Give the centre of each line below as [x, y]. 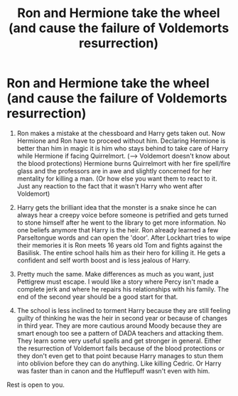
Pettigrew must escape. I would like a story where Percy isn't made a [118, 282]
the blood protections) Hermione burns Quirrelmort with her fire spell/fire [124, 163]
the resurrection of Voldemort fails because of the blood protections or [120, 348]
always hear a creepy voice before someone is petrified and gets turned [123, 215]
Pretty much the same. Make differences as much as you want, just [115, 274]
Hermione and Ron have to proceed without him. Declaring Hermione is [121, 141]
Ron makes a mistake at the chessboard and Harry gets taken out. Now [121, 133]
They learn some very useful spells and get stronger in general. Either [119, 341]
